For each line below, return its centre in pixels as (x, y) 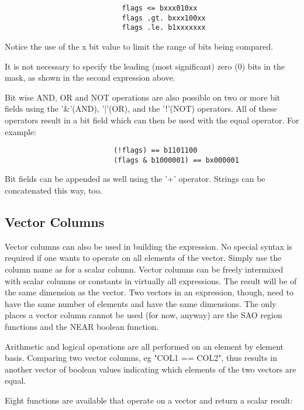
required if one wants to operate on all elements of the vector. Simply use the (143, 258)
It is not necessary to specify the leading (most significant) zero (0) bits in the (145, 66)
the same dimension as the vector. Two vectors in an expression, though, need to (149, 292)
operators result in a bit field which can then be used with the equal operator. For (152, 120)
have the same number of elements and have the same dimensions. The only (141, 303)
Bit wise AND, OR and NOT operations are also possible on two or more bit (143, 97)
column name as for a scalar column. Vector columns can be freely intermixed (144, 269)
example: (21, 131)
